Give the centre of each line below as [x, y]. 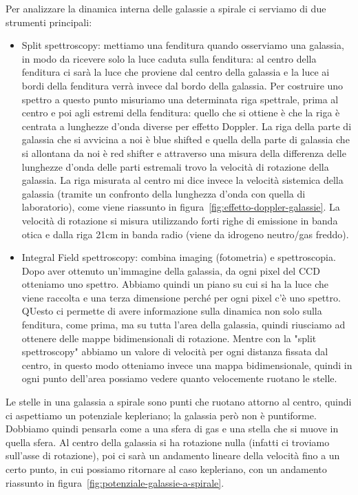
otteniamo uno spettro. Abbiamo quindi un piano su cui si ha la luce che [175, 284]
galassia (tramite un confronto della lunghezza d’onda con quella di [164, 193]
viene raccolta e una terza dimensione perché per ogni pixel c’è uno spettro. [181, 297]
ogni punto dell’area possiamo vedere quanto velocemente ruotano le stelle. [179, 378]
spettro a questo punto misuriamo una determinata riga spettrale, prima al [180, 99]
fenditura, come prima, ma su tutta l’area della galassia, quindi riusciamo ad [183, 325]
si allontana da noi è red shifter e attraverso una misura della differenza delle [184, 152]
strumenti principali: [49, 22]
